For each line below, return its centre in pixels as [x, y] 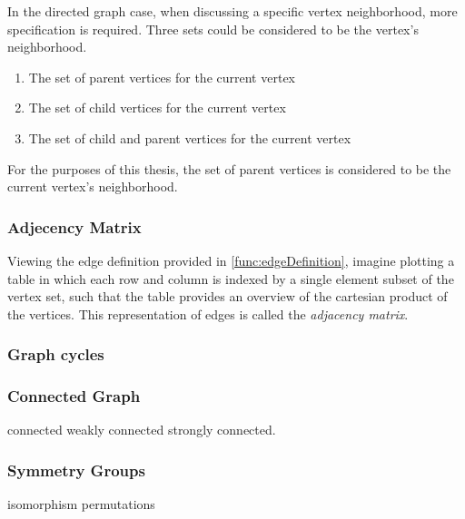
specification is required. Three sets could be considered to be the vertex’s [213, 29]
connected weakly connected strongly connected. [142, 430]
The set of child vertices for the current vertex [157, 108]
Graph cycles [56, 354]
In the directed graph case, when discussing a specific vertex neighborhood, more [232, 11]
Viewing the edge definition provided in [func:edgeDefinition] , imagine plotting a [231, 260]
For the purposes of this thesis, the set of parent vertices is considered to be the [229, 168]
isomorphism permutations [81, 504]
